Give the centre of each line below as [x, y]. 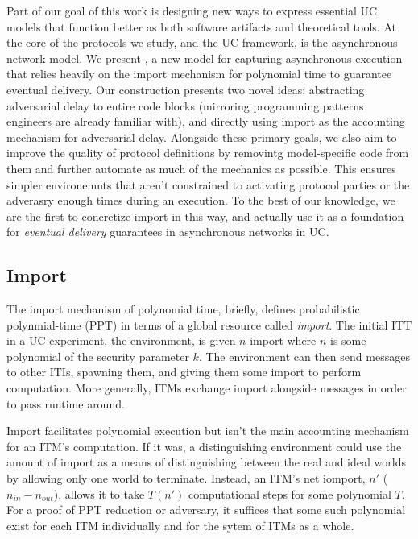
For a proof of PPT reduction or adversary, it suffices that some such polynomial [206, 510]
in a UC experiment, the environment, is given [121, 340]
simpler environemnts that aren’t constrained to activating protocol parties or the [208, 184]
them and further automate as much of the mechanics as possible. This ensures [201, 168]
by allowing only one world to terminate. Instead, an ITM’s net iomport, [186, 478]
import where [283, 340]
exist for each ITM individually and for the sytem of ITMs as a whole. [180, 525]
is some [348, 340]
